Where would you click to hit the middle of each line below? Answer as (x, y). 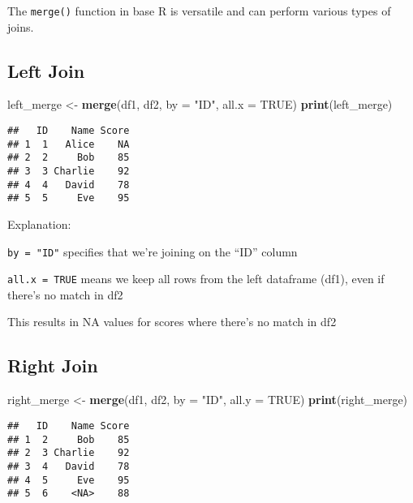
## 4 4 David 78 (69, 185)
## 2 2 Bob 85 (69, 158)
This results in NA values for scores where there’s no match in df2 (172, 322)
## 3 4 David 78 (69, 466)
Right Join (53, 365)
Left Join (46, 70)
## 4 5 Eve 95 (69, 480)
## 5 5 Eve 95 (69, 198)
